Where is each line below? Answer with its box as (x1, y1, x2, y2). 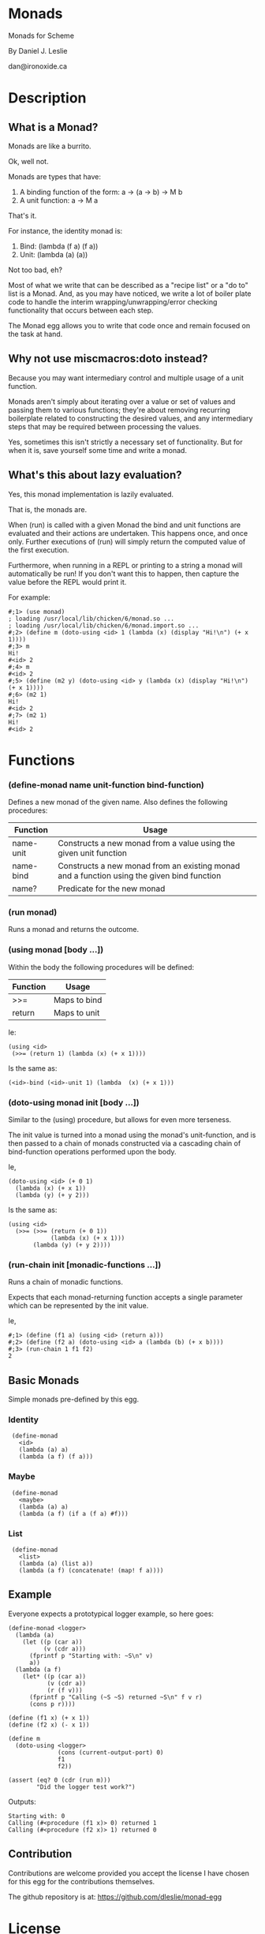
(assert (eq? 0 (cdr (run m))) (8, 1776, 111, 1784)
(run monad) (8, 907, 58, 918)
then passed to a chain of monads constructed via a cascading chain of (8, 1138, 241, 1148)
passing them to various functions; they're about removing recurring (8, 405, 230, 414)
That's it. (8, 211, 37, 220)
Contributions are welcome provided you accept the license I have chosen (8, 1868, 250, 1878)
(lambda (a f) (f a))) (18, 1453, 93, 1461)
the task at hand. (8, 329, 63, 339)
